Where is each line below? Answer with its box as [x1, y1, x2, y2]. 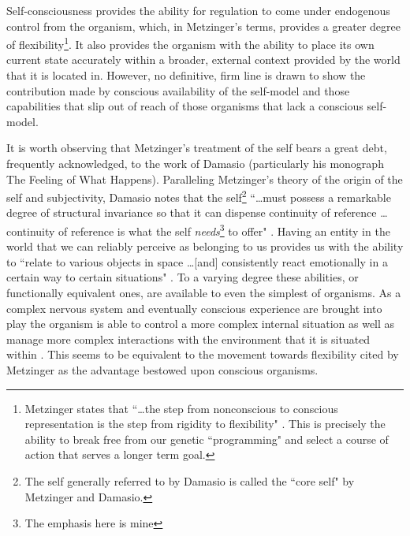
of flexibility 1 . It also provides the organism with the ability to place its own [6, 34, 375, 52]
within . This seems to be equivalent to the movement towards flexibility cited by [6, 346, 399, 363]
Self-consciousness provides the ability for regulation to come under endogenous [6, 2, 390, 18]
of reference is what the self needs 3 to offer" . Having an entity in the [58, 221, 390, 239]
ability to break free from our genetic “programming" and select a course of [24, 430, 389, 447]
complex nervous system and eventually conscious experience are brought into [6, 300, 382, 316]
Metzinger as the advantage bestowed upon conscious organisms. [6, 362, 319, 378]
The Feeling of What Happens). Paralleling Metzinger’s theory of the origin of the [6, 170, 403, 187]
